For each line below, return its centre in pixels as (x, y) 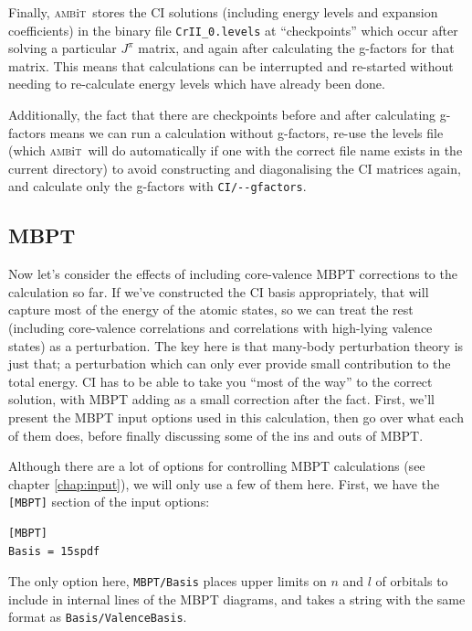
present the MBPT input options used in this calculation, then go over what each (236, 417)
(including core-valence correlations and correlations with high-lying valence (220, 328)
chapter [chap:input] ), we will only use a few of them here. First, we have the (224, 483)
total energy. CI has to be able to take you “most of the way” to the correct (220, 381)
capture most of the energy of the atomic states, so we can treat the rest (211, 310)
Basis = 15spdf (54, 551)
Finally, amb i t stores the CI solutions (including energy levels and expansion (223, 12)
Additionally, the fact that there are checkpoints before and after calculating (222, 115)
